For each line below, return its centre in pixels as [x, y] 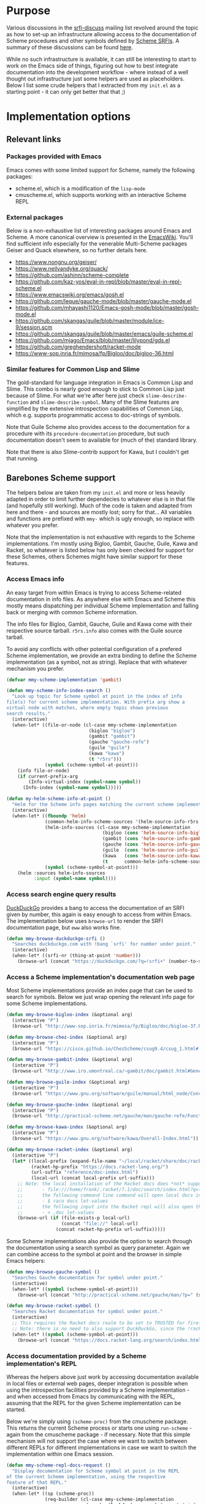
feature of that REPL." [37, 1483]
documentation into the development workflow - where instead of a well [97, 72]
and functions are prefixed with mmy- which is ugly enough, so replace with [101, 519]
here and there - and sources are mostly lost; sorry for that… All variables [99, 512]
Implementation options [68, 117]
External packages [35, 217]
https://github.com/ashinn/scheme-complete [72, 275]
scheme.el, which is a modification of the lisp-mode [80, 188]
